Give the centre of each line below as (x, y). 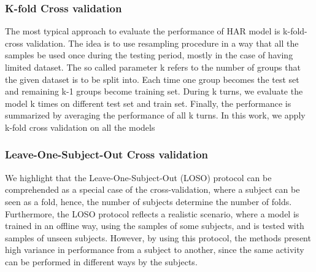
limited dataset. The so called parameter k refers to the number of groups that (153, 67)
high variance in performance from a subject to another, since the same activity (155, 250)
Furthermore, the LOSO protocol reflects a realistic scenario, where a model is (152, 213)
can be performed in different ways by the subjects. (101, 261)
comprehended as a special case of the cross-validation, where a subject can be (152, 189)
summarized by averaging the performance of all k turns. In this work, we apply (155, 115)
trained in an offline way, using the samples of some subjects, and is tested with (155, 226)
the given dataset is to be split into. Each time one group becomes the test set (152, 79)
